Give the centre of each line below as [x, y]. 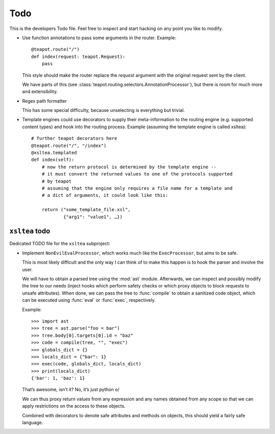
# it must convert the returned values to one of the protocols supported [137, 174]
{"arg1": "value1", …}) [93, 217]
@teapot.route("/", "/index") [69, 146]
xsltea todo [30, 231]
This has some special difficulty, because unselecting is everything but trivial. [104, 110]
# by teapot [57, 181]
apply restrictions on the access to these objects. [74, 406]
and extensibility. [40, 92]
